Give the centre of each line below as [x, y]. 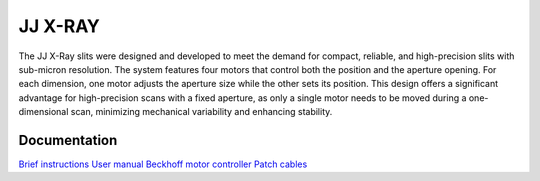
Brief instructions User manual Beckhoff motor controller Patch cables [163, 164]
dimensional [43, 112]
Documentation [68, 140]
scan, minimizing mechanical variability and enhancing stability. [201, 112]
